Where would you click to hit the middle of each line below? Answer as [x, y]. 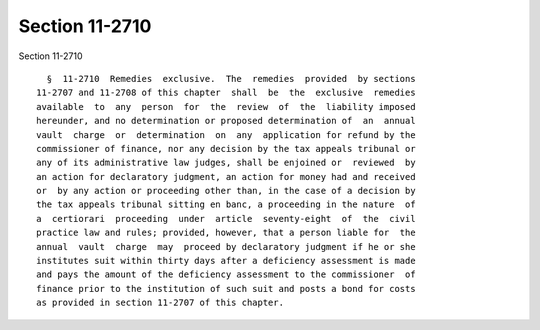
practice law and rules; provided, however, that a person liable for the [226, 233]
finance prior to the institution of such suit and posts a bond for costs [226, 288]
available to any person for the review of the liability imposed [226, 106]
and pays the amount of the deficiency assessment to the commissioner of [226, 274]
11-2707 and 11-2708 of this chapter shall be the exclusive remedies [226, 93]
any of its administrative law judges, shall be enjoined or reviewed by [226, 163]
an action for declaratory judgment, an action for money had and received [226, 176]
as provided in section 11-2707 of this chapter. [160, 303]
